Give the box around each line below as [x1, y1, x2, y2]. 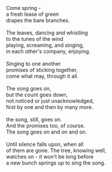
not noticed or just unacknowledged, [6, 97, 94, 104]
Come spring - [6, 5, 41, 11]
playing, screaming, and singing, [6, 42, 85, 48]
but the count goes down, [6, 92, 68, 98]
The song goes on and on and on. [6, 128, 87, 135]
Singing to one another [6, 60, 61, 67]
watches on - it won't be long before [6, 153, 94, 160]
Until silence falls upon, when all [6, 141, 83, 148]
